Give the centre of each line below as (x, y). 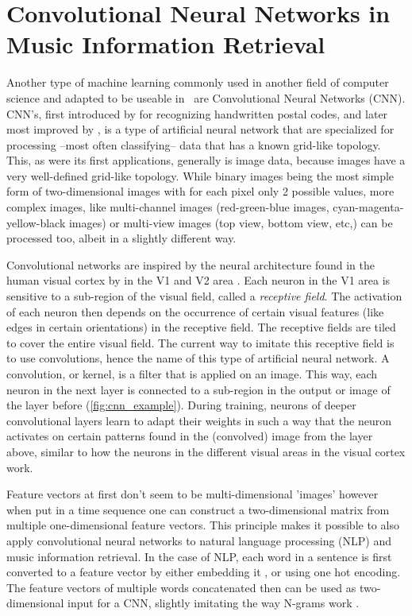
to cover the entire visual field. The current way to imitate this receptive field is (200, 342)
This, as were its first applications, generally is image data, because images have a (206, 160)
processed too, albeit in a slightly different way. (121, 238)
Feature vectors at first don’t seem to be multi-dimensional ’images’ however (193, 494)
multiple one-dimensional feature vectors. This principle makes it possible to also (203, 525)
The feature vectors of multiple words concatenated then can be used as (181, 587)
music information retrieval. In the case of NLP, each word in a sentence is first (199, 556)
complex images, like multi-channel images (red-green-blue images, (168, 207)
